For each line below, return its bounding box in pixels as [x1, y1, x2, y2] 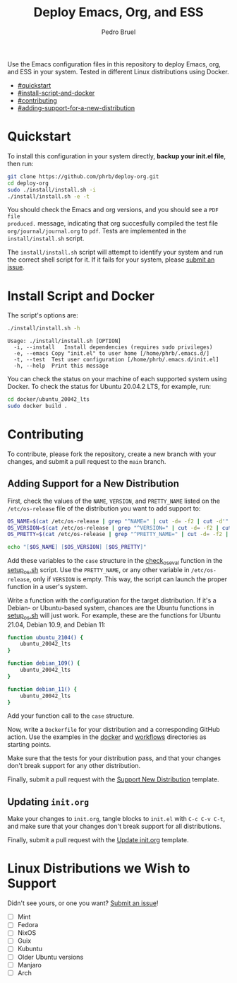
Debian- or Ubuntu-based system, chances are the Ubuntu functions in [7, 603, 214, 612]
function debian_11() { [7, 685, 78, 693]
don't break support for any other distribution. [7, 762, 141, 770]
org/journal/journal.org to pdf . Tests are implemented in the [7, 227, 187, 235]
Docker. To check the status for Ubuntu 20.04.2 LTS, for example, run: [7, 383, 212, 391]
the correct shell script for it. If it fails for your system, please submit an [7, 255, 215, 264]
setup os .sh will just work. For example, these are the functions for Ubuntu [7, 611, 221, 621]
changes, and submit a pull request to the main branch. [7, 457, 166, 465]
